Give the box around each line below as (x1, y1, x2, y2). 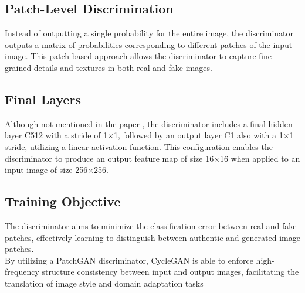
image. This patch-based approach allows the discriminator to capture (5, 50, 256, 62)
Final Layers (5, 90, 82, 108)
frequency (5, 265, 39, 278)
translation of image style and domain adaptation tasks (5, 277, 204, 289)
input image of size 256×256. (5, 163, 109, 176)
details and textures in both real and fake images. (33, 61, 212, 73)
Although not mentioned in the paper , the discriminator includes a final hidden (5, 117, 293, 130)
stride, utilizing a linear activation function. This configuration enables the (5, 140, 273, 152)
